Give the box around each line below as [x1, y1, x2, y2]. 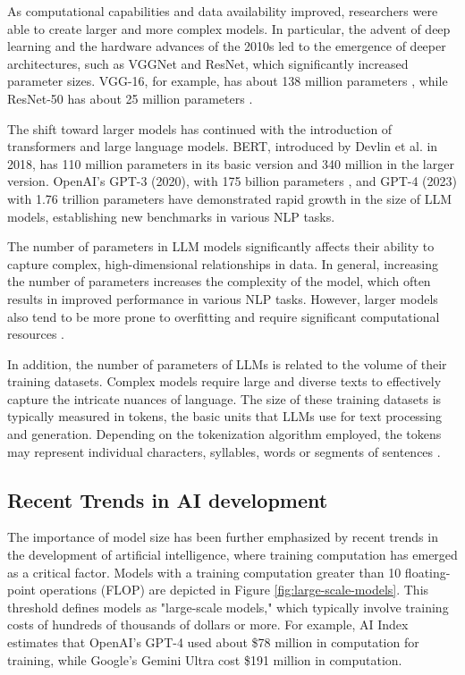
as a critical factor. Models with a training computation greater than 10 [7, 562, 402, 581]
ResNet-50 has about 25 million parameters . [7, 89, 253, 107]
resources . [7, 325, 65, 343]
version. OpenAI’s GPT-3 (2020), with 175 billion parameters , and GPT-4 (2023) [7, 172, 458, 190]
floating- [404, 562, 451, 581]
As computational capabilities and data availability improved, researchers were [7, 2, 438, 20]
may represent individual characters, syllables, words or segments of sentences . [7, 442, 441, 460]
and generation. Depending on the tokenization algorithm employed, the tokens [7, 425, 442, 443]
